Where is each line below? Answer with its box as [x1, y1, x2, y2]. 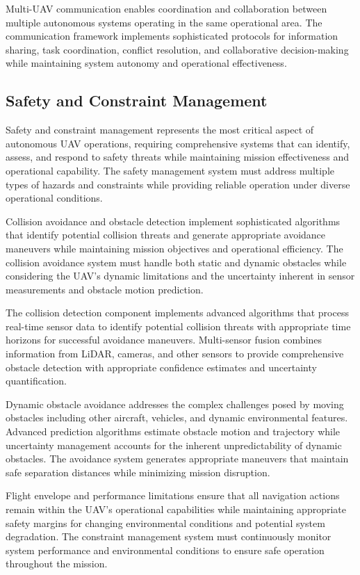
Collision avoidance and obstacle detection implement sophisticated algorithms [6, 213, 341, 228]
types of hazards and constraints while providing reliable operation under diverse [6, 177, 350, 191]
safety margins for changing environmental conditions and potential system [6, 515, 325, 530]
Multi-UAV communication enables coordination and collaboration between [6, 1, 327, 15]
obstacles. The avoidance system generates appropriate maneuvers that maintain [6, 451, 349, 466]
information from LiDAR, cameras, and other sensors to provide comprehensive [6, 346, 344, 361]
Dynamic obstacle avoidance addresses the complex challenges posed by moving [6, 396, 344, 411]
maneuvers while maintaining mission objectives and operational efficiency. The [6, 241, 343, 255]
